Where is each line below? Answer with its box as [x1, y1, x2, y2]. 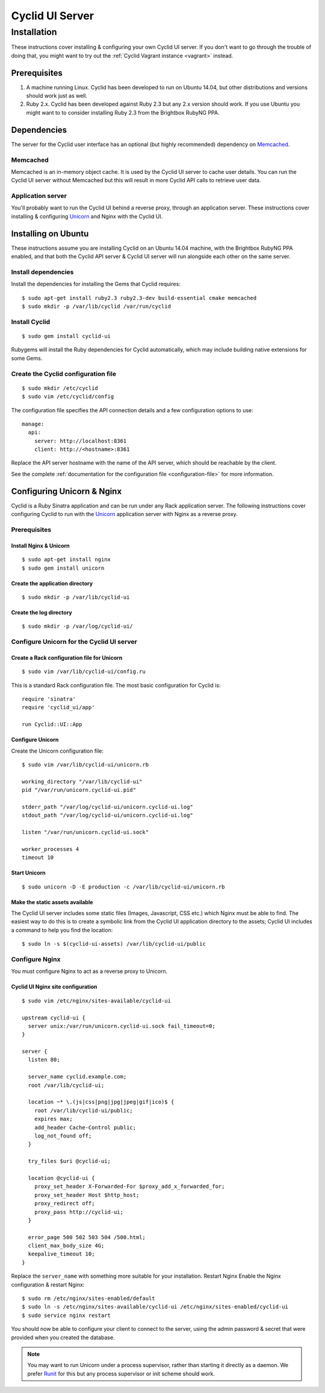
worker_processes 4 [22, 846, 79, 852]
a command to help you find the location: [11, 926, 113, 934]
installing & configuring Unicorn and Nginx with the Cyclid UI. [11, 212, 163, 220]
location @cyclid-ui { [28, 1175, 95, 1181]
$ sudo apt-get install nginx [22, 556, 111, 563]
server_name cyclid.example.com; [28, 1073, 127, 1080]
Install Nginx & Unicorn [11, 542, 70, 549]
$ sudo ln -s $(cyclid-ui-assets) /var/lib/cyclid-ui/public [22, 940, 206, 948]
